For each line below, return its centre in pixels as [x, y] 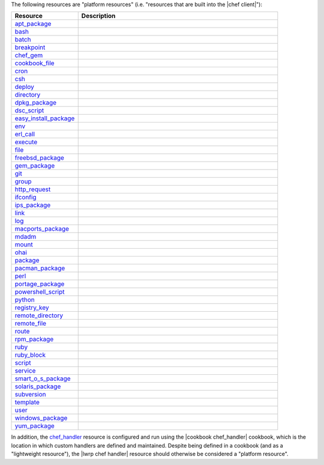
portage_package [40, 284]
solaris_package [38, 386]
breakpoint [30, 47]
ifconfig [25, 197]
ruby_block [30, 355]
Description [98, 16]
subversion [30, 395]
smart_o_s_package [43, 378]
